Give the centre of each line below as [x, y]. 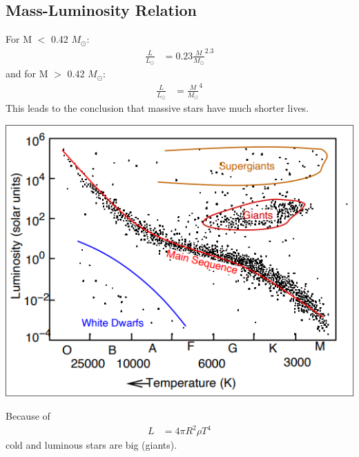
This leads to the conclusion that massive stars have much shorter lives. [157, 107]
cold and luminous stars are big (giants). [91, 445]
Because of [28, 416]
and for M [27, 74]
